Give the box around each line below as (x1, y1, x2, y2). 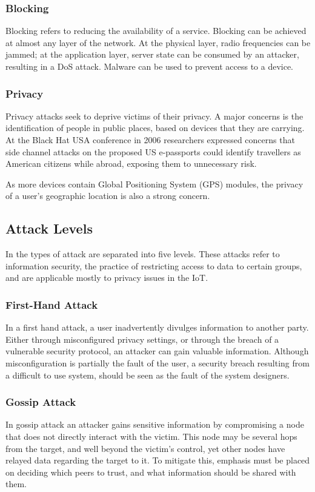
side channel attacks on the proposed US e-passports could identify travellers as (5, 145, 301, 158)
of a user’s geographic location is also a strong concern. (5, 189, 210, 202)
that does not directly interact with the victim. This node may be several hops (5, 430, 297, 442)
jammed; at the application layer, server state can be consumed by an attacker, (5, 48, 299, 61)
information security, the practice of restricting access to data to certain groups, (5, 259, 302, 272)
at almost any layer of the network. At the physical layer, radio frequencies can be (5, 36, 311, 49)
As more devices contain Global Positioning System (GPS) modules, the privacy (5, 177, 303, 190)
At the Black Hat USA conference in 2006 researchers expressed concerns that (5, 133, 295, 146)
